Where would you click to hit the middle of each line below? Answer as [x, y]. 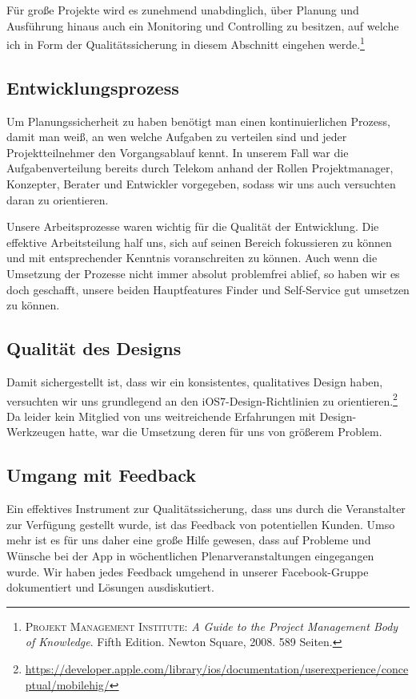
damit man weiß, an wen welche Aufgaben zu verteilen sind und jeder [177, 137]
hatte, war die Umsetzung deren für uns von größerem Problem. [226, 432]
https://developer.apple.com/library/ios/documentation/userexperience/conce [217, 668]
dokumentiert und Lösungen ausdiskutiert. [110, 587]
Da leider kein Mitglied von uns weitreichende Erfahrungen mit [161, 416]
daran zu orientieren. [58, 199]
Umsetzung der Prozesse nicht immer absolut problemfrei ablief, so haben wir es [203, 273]
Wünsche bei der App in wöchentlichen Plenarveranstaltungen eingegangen [190, 555]
